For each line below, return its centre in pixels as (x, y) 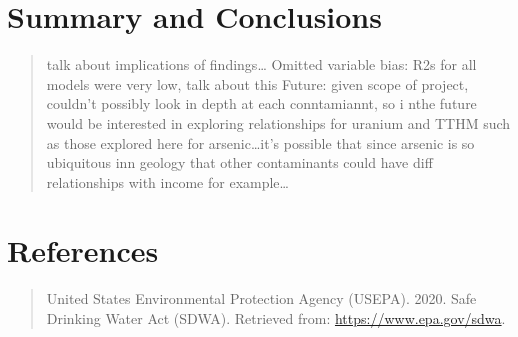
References (83, 250)
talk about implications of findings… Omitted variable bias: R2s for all (261, 64)
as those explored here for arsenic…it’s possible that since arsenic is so (260, 142)
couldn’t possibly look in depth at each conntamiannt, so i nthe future (261, 103)
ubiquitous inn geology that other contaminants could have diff (239, 162)
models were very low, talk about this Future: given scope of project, (257, 83)
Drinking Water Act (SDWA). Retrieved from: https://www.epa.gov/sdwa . (276, 318)
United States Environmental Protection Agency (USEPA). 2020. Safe (261, 298)
